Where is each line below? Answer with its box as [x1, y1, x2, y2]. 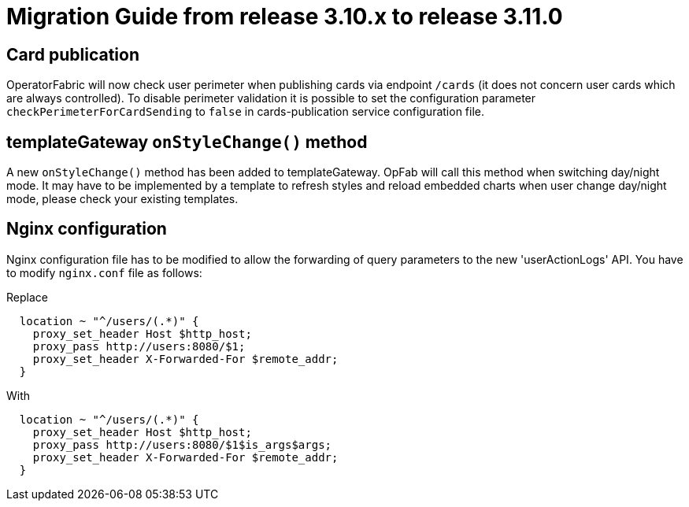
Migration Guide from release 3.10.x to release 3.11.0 [6, 3, 563, 30]
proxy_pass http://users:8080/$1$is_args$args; [32, 438, 332, 451]
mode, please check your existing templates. [6, 192, 239, 206]
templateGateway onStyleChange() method [6, 131, 368, 152]
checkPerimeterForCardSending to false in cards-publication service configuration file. [6, 105, 484, 119]
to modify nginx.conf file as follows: [6, 265, 202, 279]
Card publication [6, 44, 139, 65]
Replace [6, 290, 48, 304]
